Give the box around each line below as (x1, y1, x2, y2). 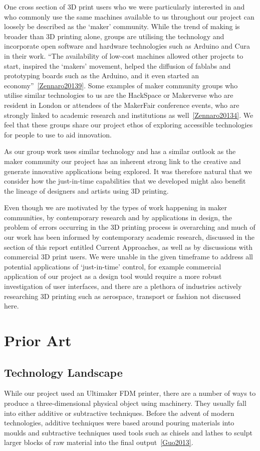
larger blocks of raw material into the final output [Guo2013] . (4, 437, 193, 447)
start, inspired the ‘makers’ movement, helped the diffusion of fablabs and (4, 60, 231, 71)
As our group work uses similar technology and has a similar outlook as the (4, 146, 236, 157)
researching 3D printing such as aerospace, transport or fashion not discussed (4, 290, 241, 301)
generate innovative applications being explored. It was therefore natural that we (4, 166, 252, 176)
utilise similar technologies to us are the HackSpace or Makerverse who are (4, 90, 233, 100)
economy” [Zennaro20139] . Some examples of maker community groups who (4, 80, 238, 90)
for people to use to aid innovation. (4, 129, 112, 139)
